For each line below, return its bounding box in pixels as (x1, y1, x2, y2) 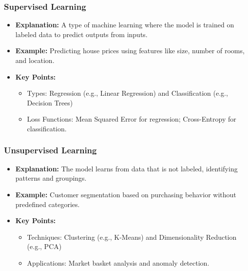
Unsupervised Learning (4, 144, 97, 156)
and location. (15, 55, 55, 65)
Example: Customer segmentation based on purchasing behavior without (15, 189, 236, 199)
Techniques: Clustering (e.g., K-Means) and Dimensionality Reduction (27, 231, 237, 242)
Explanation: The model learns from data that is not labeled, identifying (15, 163, 238, 173)
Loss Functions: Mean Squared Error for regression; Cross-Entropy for (27, 114, 236, 124)
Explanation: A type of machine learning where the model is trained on (15, 20, 234, 30)
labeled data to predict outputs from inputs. (15, 29, 148, 39)
